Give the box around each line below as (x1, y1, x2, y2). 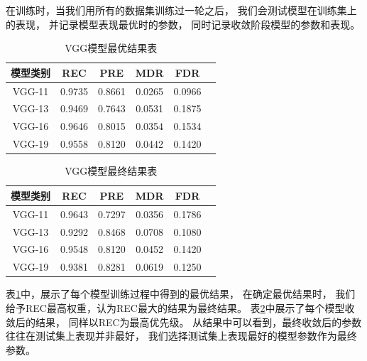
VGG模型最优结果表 (65, 41, 158, 55)
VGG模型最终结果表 (65, 163, 158, 178)
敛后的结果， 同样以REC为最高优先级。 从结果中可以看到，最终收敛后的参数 (6, 314, 362, 329)
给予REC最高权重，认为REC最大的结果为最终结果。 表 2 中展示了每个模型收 (6, 300, 355, 315)
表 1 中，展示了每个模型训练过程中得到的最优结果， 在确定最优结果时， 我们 (6, 286, 356, 301)
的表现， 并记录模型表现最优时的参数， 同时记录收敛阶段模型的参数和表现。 (6, 16, 361, 31)
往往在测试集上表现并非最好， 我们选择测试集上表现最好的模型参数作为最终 (6, 328, 357, 343)
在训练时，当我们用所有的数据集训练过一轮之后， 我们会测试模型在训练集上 (6, 3, 357, 17)
